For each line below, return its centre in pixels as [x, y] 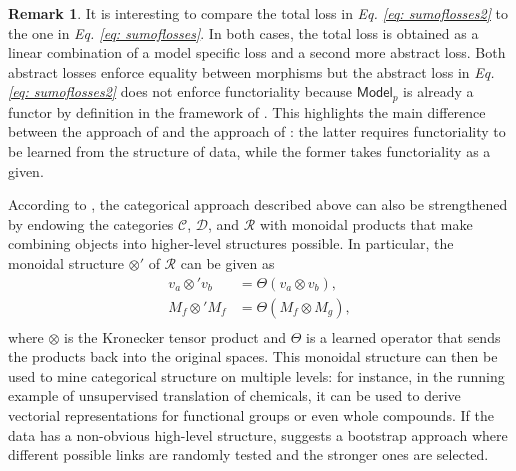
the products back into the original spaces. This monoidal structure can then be [253, 356]
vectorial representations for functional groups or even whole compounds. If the [251, 415]
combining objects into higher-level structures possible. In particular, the [231, 243]
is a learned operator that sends [403, 336]
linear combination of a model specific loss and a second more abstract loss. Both [257, 52]
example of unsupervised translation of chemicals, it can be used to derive [234, 395]
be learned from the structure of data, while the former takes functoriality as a [249, 151]
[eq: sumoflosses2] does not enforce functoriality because [180, 91]
